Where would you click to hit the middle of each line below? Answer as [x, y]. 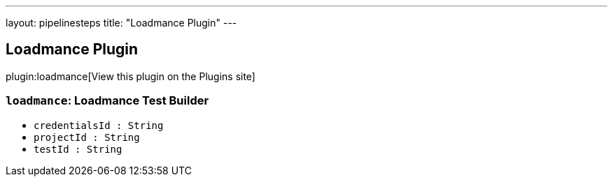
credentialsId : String [99, 125]
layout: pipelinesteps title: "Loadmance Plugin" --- [121, 23]
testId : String [78, 149]
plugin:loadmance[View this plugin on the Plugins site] [131, 76]
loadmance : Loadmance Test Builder [107, 101]
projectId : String [87, 137]
